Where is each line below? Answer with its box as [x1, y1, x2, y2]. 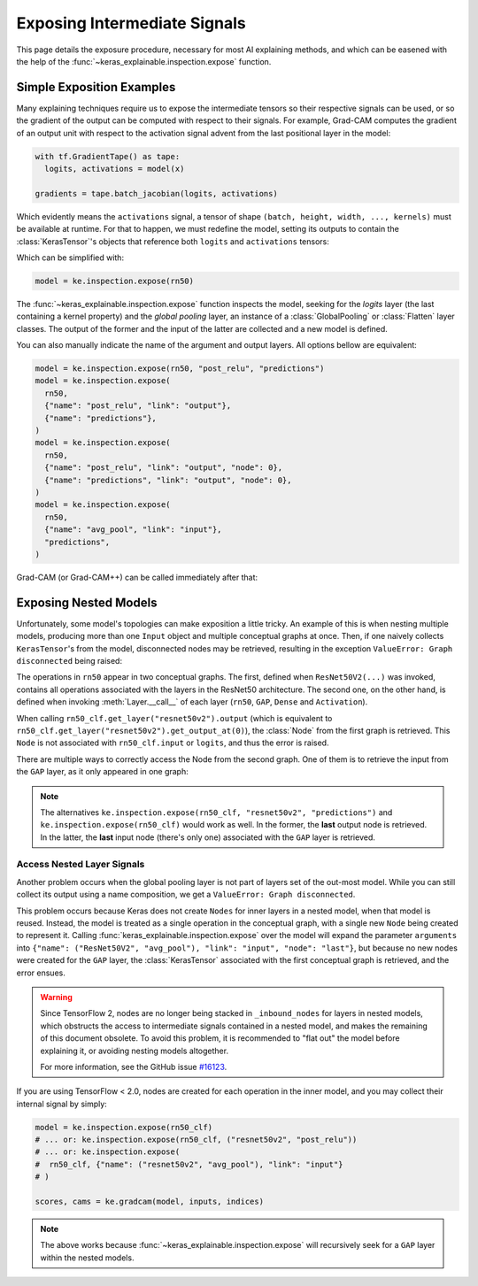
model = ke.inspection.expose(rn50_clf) [35, 1122, 212, 1132]
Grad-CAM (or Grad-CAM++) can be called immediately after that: [16, 572, 258, 582]
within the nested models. [40, 1252, 135, 1263]
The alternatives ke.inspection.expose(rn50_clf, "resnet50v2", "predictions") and [40, 806, 393, 818]
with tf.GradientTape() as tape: [35, 151, 181, 161]
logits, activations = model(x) [44, 164, 185, 173]
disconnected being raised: [16, 655, 123, 666]
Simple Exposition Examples [16, 80, 176, 95]
